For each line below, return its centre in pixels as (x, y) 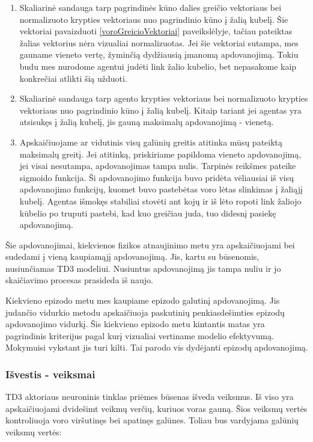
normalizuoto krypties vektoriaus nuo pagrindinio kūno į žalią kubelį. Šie (154, 19)
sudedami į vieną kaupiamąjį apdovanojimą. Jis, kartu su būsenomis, (132, 256)
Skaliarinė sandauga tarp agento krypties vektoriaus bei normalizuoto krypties (164, 98)
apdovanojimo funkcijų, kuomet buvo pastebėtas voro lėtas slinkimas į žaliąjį (161, 189)
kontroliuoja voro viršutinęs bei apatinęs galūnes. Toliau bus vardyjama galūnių (152, 420)
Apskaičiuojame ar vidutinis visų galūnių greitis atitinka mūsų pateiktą (151, 142)
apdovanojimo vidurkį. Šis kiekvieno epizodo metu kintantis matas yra (135, 324)
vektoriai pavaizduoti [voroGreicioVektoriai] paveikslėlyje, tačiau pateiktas (156, 31)
